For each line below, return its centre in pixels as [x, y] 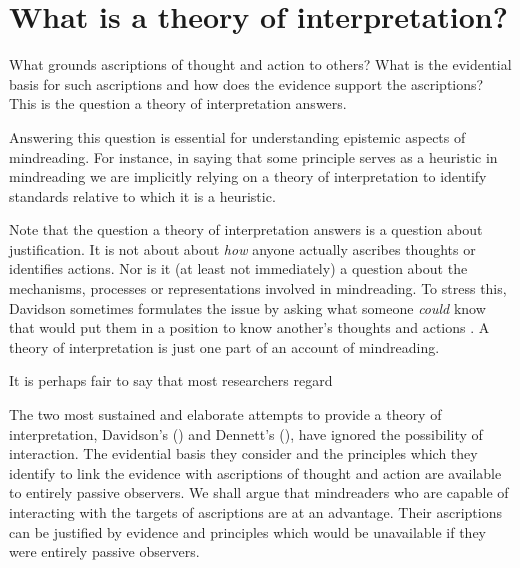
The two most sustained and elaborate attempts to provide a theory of [225, 414]
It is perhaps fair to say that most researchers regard [171, 380]
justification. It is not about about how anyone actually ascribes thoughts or [242, 248]
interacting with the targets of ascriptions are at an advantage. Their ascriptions [255, 512]
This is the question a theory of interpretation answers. [178, 103]
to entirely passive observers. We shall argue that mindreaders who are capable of [259, 492]
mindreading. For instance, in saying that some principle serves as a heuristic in [253, 156]
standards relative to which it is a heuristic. [142, 195]
